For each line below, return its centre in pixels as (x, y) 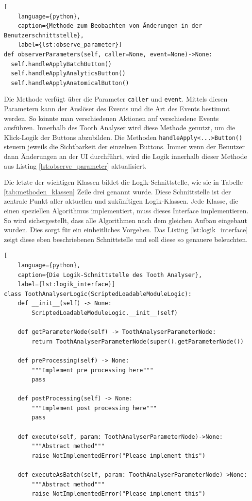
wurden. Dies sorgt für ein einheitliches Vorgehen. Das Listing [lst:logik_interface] (126, 230)
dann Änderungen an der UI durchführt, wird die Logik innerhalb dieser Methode (126, 156)
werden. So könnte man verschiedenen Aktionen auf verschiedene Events (111, 118)
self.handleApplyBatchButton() (61, 64)
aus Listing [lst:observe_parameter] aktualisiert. (75, 165)
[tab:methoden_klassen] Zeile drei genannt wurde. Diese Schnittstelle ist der (118, 191)
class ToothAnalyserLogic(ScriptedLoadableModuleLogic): (98, 294)
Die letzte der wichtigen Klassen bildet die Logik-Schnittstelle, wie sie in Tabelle (123, 182)
